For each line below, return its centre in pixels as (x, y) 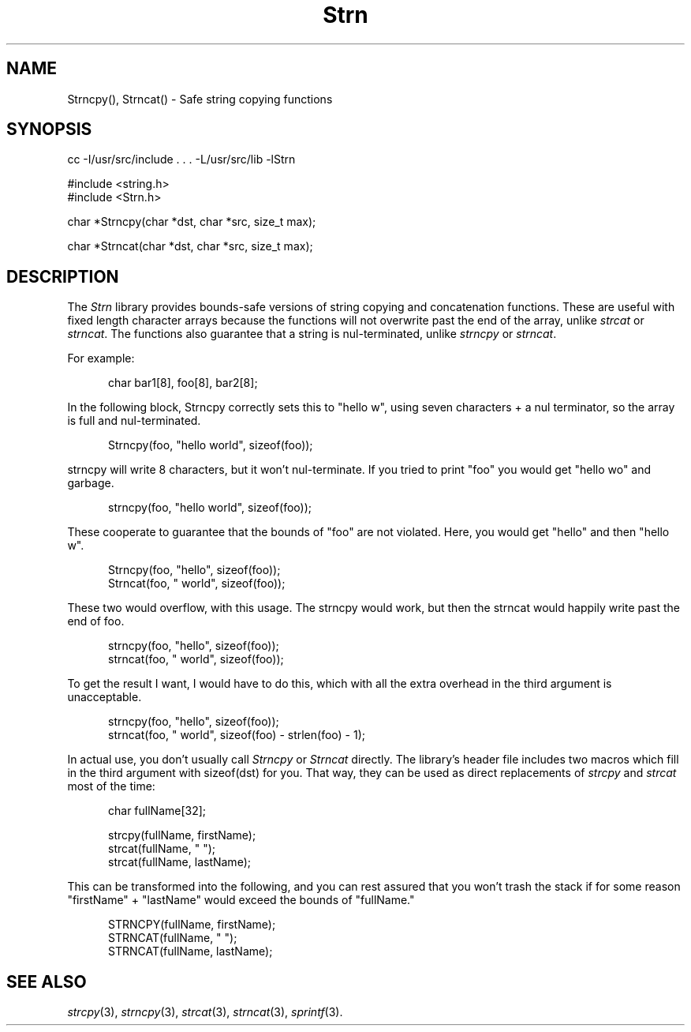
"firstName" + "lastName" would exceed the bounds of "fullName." (241, 900)
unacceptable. (105, 697)
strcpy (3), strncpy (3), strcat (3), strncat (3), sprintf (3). (205, 1012)
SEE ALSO (47, 981)
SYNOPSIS (49, 129)
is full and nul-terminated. (134, 421)
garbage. (91, 483)
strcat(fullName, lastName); (179, 862)
